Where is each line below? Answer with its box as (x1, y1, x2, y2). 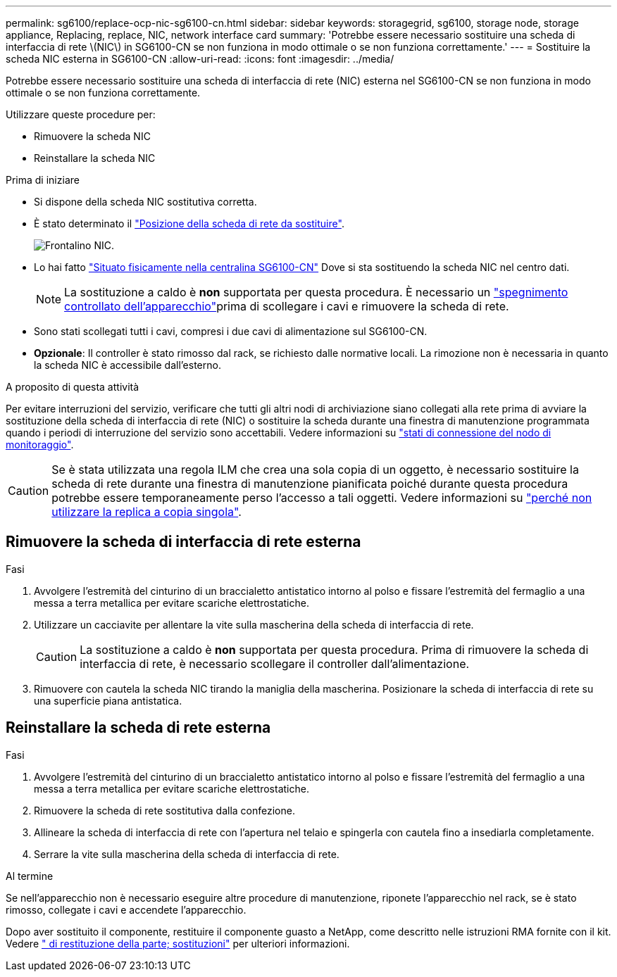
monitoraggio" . (6, 439, 74, 450)
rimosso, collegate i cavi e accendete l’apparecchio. (6, 903, 247, 916)
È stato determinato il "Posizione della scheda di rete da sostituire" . (34, 218, 344, 229)
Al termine (6, 869, 54, 882)
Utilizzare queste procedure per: (6, 108, 156, 120)
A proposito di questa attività (6, 381, 139, 393)
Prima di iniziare (6, 174, 80, 186)
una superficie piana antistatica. (34, 694, 182, 707)
